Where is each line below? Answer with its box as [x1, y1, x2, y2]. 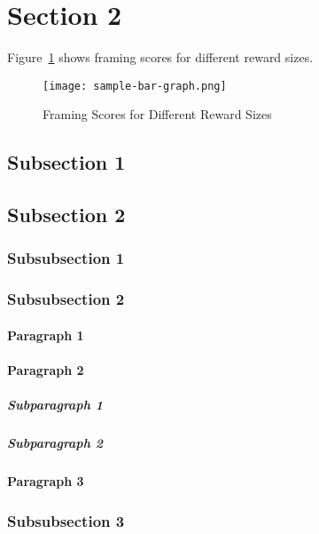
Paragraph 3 [7, 472, 84, 490]
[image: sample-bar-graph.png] [43, 79, 227, 92]
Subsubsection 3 [7, 509, 125, 531]
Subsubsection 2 [7, 288, 125, 310]
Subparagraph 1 [7, 395, 103, 414]
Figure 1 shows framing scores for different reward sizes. [7, 48, 314, 67]
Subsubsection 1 [7, 247, 125, 269]
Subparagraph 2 [7, 434, 103, 452]
